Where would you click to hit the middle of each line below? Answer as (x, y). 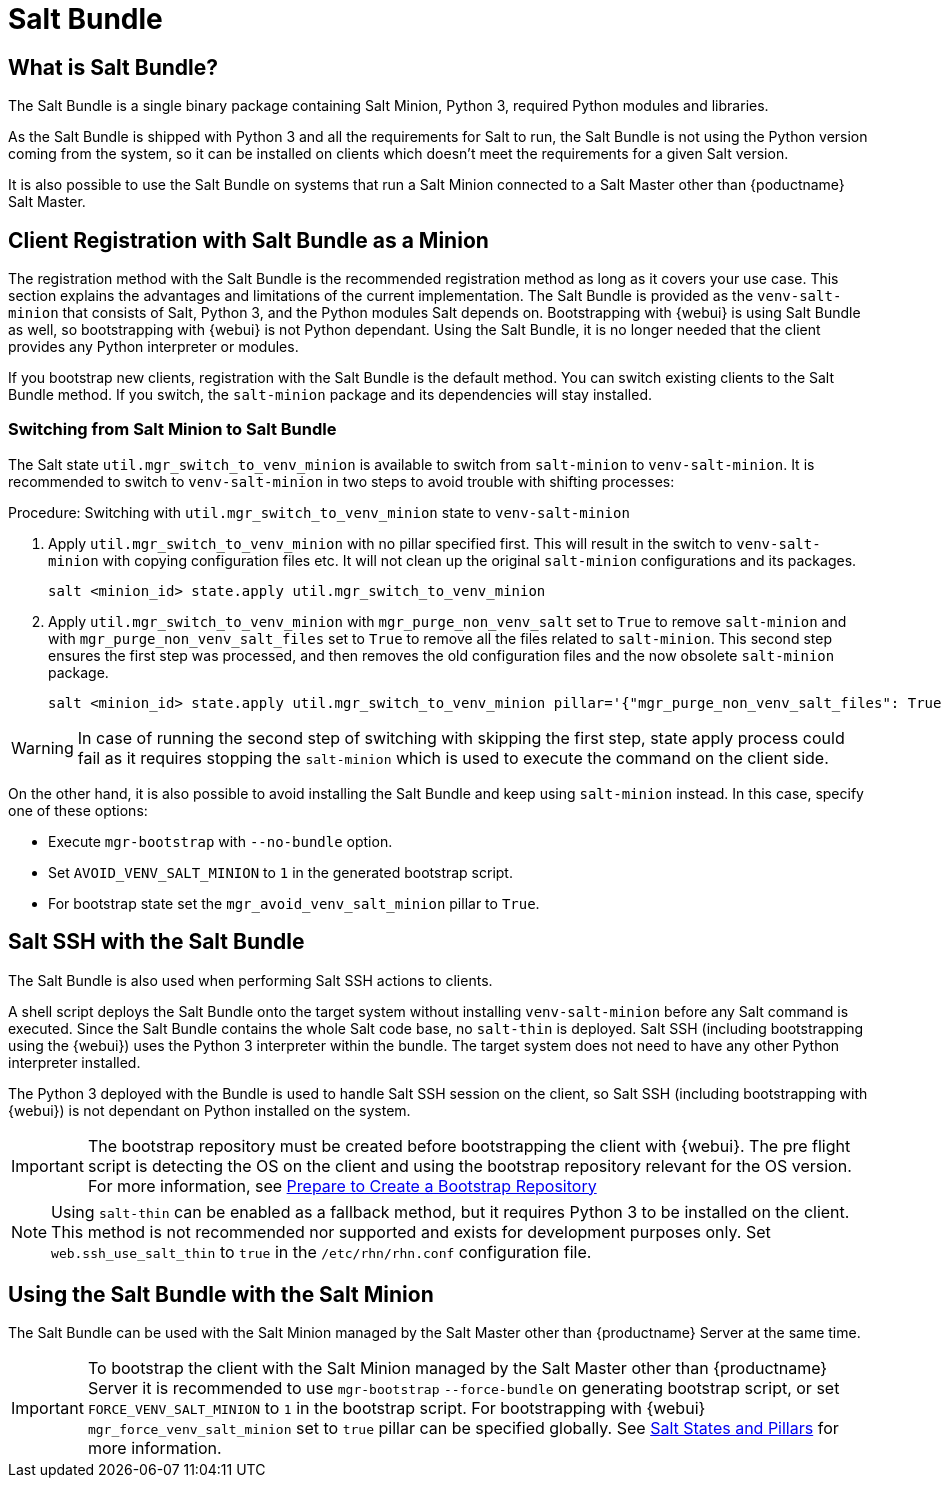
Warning (42, 747)
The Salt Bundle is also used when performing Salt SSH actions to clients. (250, 980)
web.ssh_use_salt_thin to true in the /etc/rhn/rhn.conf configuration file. (321, 1251)
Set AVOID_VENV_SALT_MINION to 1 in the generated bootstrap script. (280, 872)
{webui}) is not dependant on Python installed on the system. (209, 1110)
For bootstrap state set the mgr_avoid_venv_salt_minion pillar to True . (294, 903)
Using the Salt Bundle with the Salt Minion (221, 1295)
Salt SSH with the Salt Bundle (156, 942)
